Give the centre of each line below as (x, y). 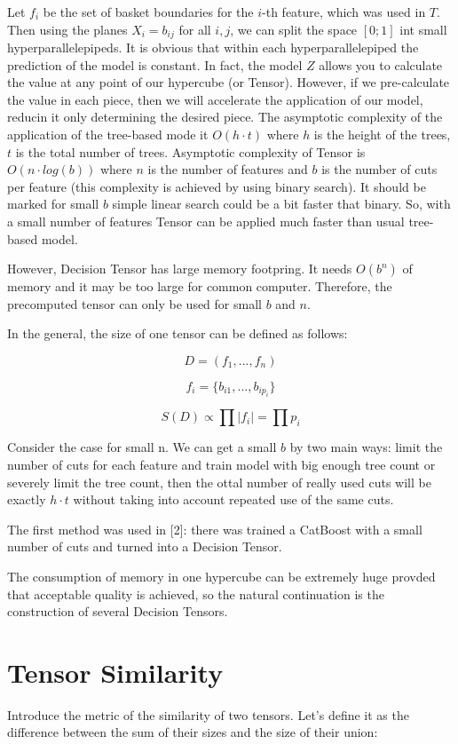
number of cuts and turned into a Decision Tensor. (145, 546)
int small (423, 29)
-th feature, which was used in (344, 12)
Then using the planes (67, 29)
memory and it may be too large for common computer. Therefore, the (200, 286)
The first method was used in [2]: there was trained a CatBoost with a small (215, 529)
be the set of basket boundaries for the (148, 12)
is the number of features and (228, 169)
